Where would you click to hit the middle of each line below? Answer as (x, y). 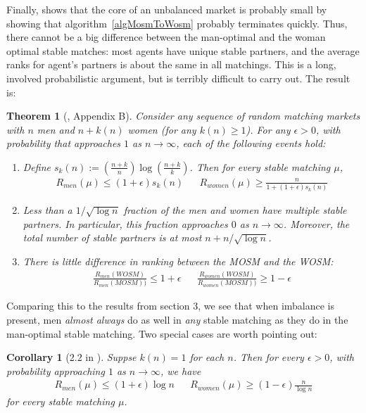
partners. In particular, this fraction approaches (125, 223)
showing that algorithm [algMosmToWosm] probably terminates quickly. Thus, (177, 23)
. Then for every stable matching (260, 166)
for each (207, 357)
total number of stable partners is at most (112, 237)
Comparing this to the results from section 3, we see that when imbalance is (171, 306)
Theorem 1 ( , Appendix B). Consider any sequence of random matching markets (183, 116)
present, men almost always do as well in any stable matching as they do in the (177, 319)
